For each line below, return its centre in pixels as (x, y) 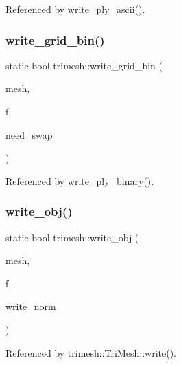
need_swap (29, 134)
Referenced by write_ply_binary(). (80, 180)
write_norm (31, 306)
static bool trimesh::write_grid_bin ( (84, 65)
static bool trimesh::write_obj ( (72, 237)
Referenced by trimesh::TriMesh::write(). (91, 352)
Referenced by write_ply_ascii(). (75, 9)
